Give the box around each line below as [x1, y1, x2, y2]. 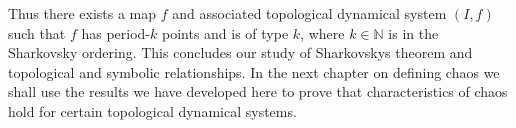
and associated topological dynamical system [172, 3, 447, 23]
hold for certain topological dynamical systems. [8, 100, 297, 121]
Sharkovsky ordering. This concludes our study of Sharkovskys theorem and [8, 42, 473, 63]
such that [8, 22, 66, 43]
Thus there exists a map [8, 3, 157, 23]
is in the [388, 22, 439, 43]
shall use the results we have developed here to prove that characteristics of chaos [8, 81, 508, 102]
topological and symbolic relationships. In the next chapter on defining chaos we [8, 61, 500, 82]
